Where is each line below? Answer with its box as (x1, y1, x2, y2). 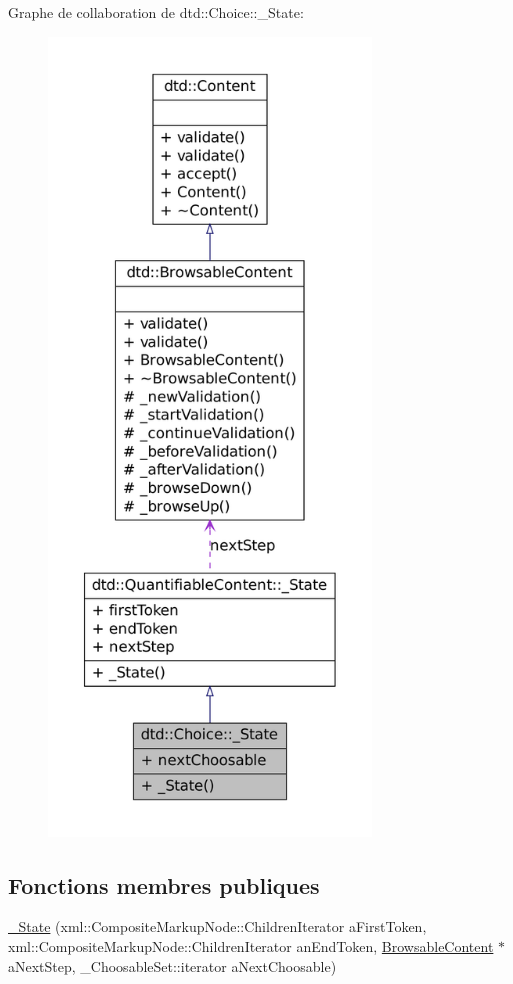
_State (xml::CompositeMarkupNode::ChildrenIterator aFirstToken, (8, 916, 427, 937)
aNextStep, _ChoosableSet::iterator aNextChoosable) (8, 955, 337, 976)
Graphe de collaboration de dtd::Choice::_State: (8, 2, 304, 22)
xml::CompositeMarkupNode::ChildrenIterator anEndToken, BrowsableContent (8, 935, 494, 956)
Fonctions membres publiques (8, 869, 320, 900)
